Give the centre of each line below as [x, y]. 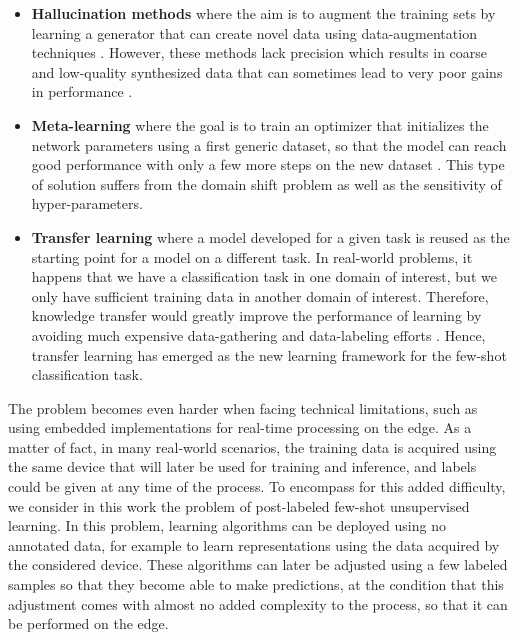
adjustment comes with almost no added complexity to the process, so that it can [258, 603]
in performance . [82, 91]
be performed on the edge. [88, 623]
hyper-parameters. [87, 203]
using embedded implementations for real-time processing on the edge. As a [240, 427]
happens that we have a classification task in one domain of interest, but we [264, 276]
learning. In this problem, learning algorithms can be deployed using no [227, 525]
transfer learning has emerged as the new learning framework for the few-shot [269, 354]
